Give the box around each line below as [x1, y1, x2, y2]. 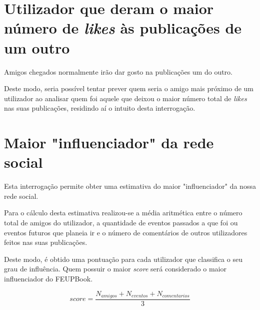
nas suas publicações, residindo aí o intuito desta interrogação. [4, 103, 195, 113]
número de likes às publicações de [4, 18, 242, 39]
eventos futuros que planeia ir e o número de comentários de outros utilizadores [4, 227, 247, 237]
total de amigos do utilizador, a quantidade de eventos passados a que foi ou [4, 217, 238, 227]
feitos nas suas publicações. [4, 237, 87, 247]
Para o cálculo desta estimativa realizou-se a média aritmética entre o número [4, 207, 242, 218]
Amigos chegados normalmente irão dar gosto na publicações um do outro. [4, 66, 233, 77]
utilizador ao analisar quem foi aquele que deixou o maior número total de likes [4, 93, 247, 103]
